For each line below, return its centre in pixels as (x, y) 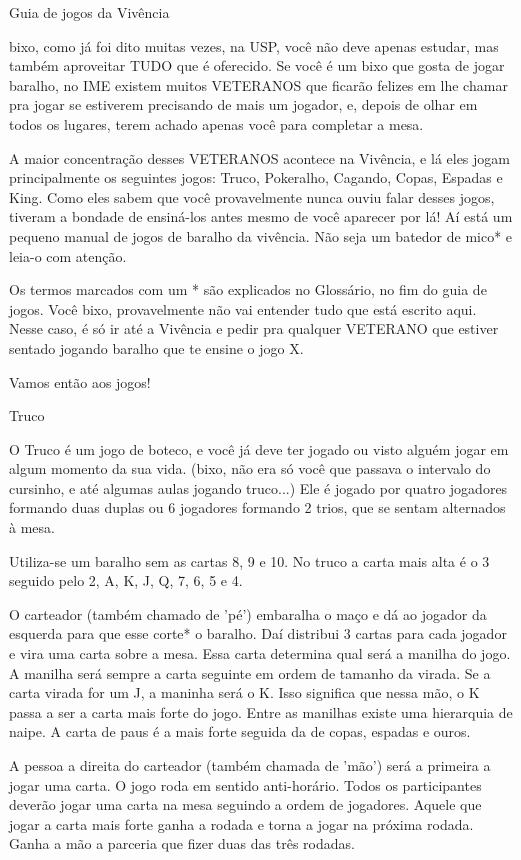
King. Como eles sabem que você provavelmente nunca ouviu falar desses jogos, (252, 196)
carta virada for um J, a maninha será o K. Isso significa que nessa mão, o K (244, 692)
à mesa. (32, 527)
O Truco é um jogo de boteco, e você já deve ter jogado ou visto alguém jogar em (259, 448)
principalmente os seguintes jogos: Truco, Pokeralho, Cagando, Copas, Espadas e (256, 177)
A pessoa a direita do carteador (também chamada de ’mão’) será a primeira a (250, 765)
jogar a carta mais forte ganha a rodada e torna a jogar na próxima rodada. (241, 823)
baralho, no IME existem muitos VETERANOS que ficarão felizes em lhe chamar (258, 84)
